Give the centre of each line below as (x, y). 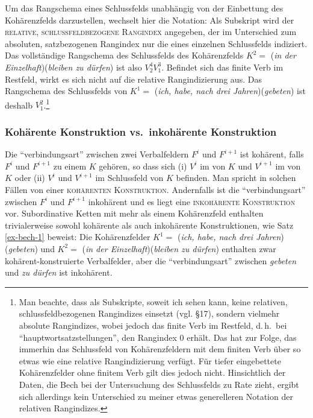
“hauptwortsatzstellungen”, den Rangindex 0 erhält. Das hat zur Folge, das (158, 337)
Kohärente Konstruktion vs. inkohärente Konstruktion (141, 131)
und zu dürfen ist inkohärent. (59, 272)
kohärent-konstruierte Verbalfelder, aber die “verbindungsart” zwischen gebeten (151, 260)
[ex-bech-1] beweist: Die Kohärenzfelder (78, 237)
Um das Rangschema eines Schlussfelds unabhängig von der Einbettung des (144, 8)
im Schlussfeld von (129, 178)
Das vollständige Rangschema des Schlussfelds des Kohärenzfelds (124, 55)
